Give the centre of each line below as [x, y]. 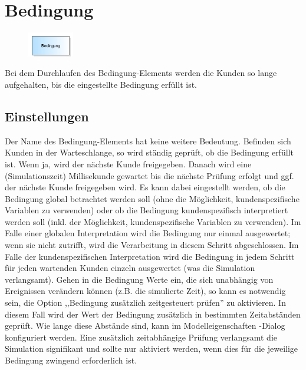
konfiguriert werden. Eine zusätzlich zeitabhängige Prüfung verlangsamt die [141, 337]
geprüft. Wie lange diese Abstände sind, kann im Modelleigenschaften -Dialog [145, 326]
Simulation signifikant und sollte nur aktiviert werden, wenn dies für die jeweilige [152, 348]
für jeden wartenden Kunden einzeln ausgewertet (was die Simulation [130, 268]
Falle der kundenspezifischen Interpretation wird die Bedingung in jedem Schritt [150, 256]
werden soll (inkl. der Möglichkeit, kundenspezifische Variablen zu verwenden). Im [153, 221]
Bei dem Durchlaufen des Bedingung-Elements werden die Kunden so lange [141, 73]
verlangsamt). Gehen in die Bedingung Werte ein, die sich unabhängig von [139, 279]
